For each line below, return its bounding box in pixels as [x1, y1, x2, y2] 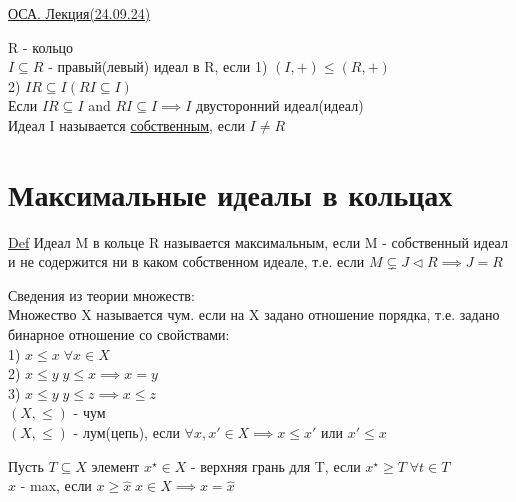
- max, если [20, 475, 92, 496]
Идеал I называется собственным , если [8, 114, 245, 135]
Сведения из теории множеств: [8, 284, 195, 305]
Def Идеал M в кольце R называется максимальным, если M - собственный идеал [8, 231, 508, 252]
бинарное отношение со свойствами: [8, 324, 230, 345]
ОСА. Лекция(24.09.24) [8, 3, 151, 23]
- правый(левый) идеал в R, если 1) [48, 56, 268, 77]
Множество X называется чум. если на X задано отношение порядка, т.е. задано [8, 304, 500, 325]
